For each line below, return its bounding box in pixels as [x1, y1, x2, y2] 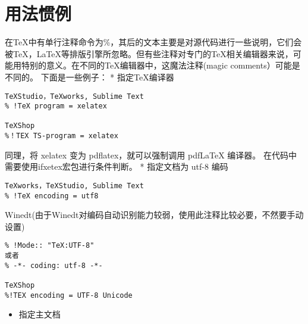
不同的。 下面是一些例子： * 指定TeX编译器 [5, 70, 174, 83]
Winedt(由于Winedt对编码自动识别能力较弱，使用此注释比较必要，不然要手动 [5, 208, 304, 221]
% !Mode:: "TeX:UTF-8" [5, 241, 95, 250]
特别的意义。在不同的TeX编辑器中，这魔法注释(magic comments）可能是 [21, 59, 300, 71]
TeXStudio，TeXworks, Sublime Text [5, 92, 144, 101]
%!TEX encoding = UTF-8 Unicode [5, 291, 133, 300]
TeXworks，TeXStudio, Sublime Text [5, 181, 144, 190]
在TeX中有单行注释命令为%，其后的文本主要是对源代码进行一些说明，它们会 [5, 36, 302, 48]
